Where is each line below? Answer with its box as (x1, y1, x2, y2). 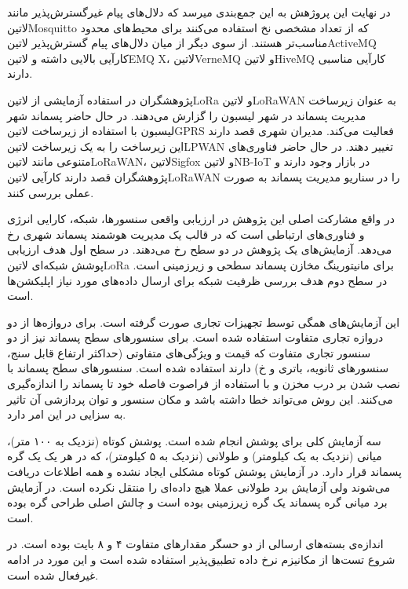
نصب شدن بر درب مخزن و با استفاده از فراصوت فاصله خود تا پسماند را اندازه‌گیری (7, 375, 400, 392)
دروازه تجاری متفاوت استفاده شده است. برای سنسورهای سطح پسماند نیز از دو (7, 329, 384, 346)
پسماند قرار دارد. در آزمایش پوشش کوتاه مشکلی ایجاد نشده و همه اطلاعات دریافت (7, 463, 402, 480)
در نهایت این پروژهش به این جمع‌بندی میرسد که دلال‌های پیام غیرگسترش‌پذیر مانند (7, 4, 391, 20)
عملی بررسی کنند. (7, 184, 94, 200)
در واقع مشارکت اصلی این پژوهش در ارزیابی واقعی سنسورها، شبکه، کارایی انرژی (7, 210, 395, 227)
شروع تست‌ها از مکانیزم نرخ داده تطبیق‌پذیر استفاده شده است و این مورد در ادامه (7, 551, 395, 567)
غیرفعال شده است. (7, 566, 99, 583)
